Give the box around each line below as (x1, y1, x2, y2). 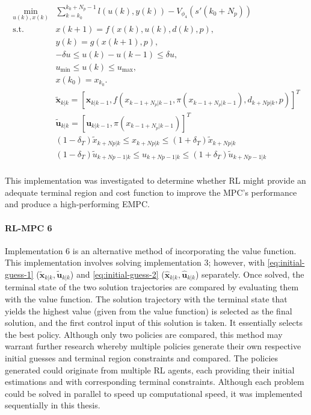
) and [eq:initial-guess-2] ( (70, 268, 165, 281)
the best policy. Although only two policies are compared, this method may (5, 328, 283, 340)
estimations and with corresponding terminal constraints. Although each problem (5, 375, 304, 388)
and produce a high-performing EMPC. (5, 198, 150, 210)
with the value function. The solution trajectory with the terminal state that (5, 293, 288, 305)
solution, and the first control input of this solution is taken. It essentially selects (5, 316, 303, 329)
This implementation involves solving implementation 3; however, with (5, 256, 265, 269)
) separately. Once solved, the (195, 268, 304, 281)
